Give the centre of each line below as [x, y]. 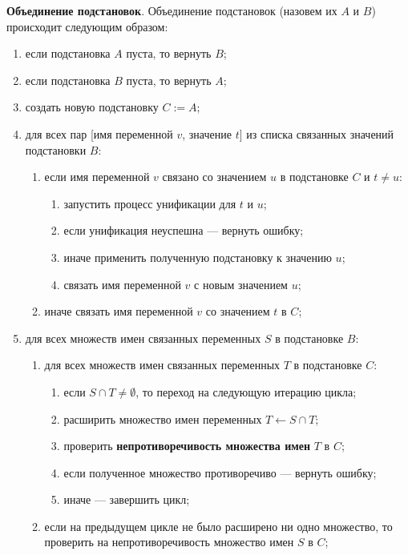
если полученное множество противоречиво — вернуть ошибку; [220, 472]
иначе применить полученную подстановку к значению [198, 257]
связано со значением [214, 177]
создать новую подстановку [92, 107]
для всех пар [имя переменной [99, 133]
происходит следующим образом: [87, 26]
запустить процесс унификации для [150, 203]
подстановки [56, 149]
